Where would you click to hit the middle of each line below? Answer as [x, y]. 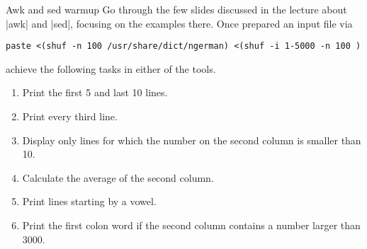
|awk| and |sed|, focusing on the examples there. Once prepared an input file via [179, 23]
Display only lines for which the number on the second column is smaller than [192, 140]
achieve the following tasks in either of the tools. [111, 68]
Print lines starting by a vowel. [89, 201]
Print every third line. [70, 116]
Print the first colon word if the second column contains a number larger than [191, 225]
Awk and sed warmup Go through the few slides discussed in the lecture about [176, 9]
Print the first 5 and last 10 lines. [95, 92]
